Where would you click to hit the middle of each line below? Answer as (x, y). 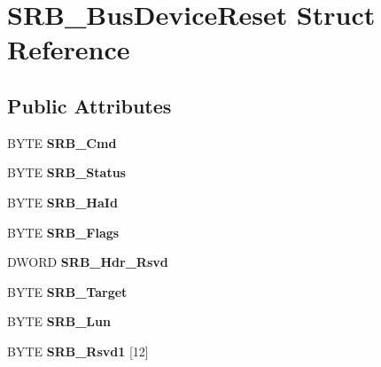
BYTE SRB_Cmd (62, 142)
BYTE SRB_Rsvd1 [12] (78, 351)
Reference (69, 49)
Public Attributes (89, 105)
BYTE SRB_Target (67, 291)
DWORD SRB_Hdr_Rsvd (88, 262)
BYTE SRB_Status (66, 172)
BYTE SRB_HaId (62, 202)
